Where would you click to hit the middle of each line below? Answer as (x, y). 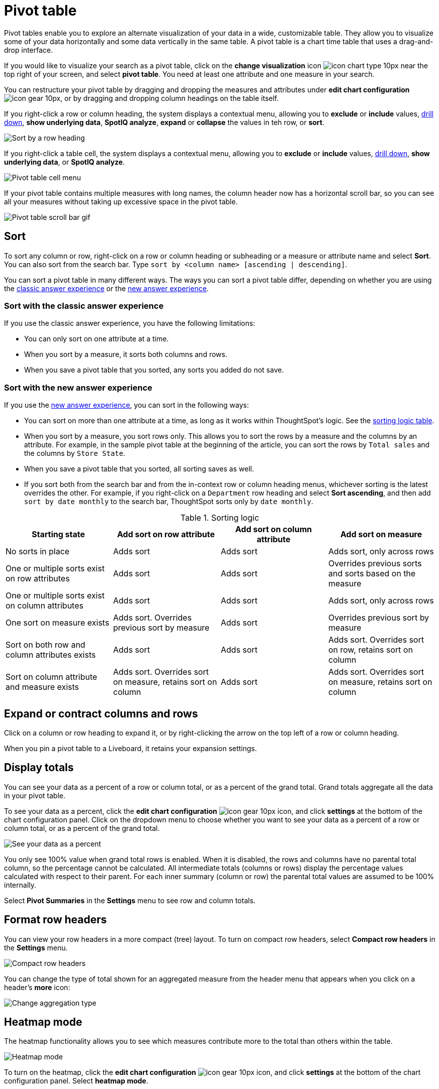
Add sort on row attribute (166, 534)
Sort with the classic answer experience (84, 306)
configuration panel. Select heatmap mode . (76, 1081)
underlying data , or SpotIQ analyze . (64, 162)
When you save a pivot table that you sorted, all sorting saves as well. (139, 469)
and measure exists (42, 687)
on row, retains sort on (371, 650)
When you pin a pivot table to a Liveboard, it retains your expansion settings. (131, 748)
